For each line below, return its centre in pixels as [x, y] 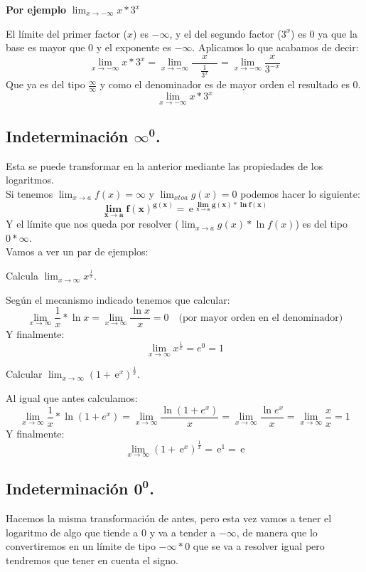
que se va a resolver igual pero [259, 546]
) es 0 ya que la [324, 33]
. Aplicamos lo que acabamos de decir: [275, 47]
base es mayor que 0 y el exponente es [88, 47]
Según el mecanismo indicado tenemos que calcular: [118, 299]
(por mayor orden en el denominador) [261, 318]
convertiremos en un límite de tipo [81, 546]
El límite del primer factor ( [67, 33]
